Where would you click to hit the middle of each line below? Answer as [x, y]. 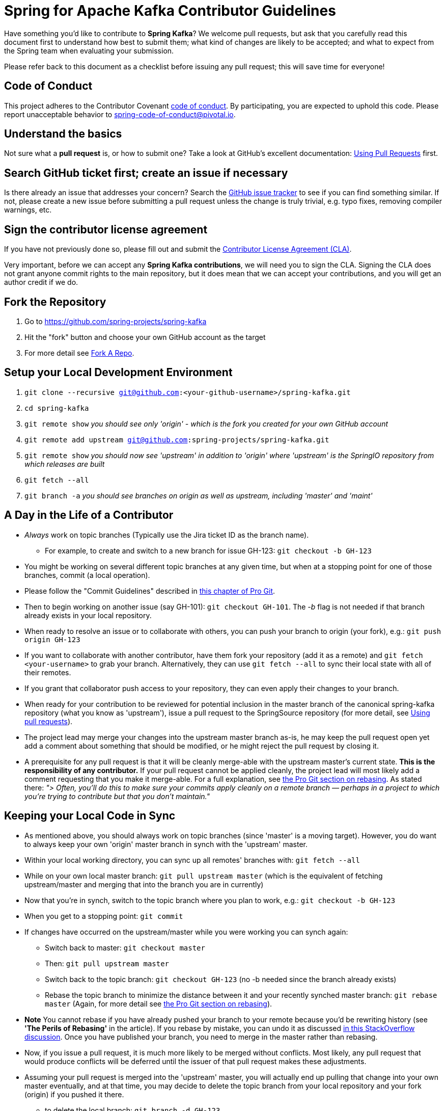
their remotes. [48, 672]
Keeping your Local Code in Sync [90, 816]
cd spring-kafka [57, 408]
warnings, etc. [28, 210]
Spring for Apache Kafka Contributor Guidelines [170, 11]
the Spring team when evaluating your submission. [89, 50]
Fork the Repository [55, 302]
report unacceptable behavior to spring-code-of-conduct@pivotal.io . [120, 114]
